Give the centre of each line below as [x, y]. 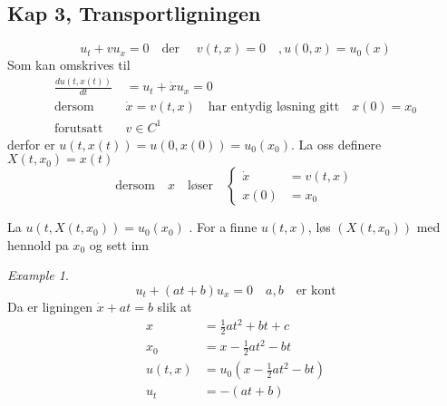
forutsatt [78, 128]
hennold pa [38, 244]
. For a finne [223, 227]
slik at [175, 306]
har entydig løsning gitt [274, 106]
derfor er [31, 144]
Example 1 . [38, 275]
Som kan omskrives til [69, 65]
